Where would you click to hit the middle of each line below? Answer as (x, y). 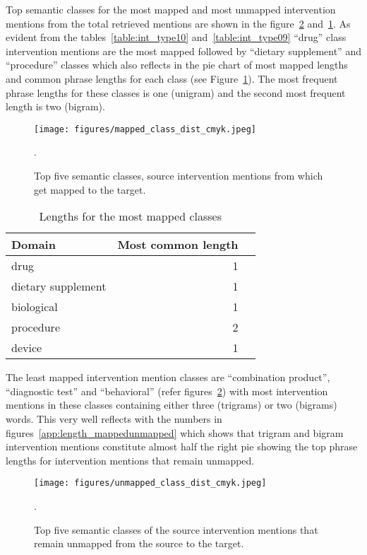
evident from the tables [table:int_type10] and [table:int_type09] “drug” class (176, 37)
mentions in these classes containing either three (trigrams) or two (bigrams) (172, 405)
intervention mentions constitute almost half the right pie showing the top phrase (182, 446)
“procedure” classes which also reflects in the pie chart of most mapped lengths (177, 65)
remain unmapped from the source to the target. (139, 543)
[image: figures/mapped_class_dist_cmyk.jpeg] (145, 129)
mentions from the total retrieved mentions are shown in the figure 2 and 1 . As (178, 23)
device (27, 348)
